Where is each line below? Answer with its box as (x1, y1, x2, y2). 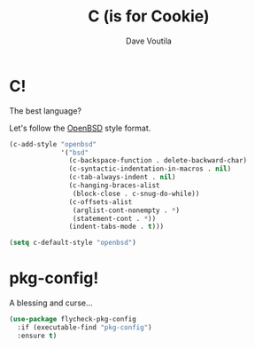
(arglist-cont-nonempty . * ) (72, 206, 180, 215)
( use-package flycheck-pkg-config (9, 315, 137, 324)
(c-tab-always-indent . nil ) (68, 173, 176, 182)
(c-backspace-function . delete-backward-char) (68, 156, 248, 165)
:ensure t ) (17, 331, 58, 340)
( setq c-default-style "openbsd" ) (9, 238, 137, 248)
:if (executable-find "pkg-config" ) (17, 323, 152, 332)
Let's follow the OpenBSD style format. (9, 123, 151, 133)
